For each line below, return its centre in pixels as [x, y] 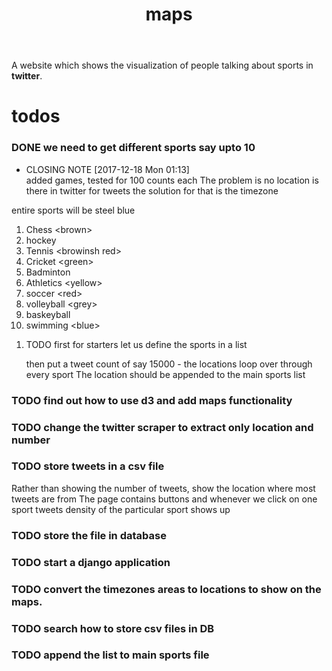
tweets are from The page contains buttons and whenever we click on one [164, 499]
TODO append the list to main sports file [110, 655]
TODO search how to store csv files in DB [113, 628]
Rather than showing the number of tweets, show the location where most [163, 488]
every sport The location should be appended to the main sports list [165, 374]
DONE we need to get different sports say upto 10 [133, 148]
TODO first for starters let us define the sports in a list [136, 344]
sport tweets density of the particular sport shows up [121, 509]
